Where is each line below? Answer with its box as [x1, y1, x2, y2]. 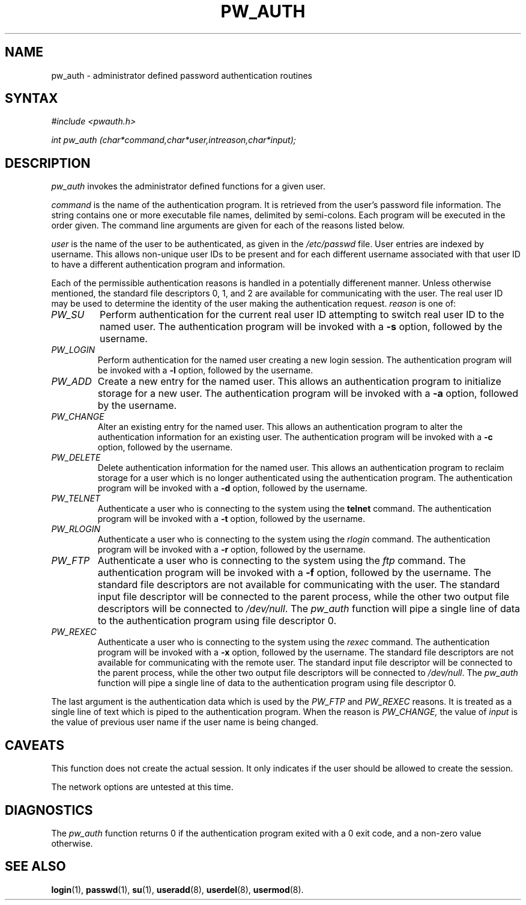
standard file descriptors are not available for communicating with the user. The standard [97, 578, 500, 591]
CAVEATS [5, 737, 64, 753]
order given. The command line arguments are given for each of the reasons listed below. [51, 220, 405, 231]
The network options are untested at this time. [51, 782, 234, 793]
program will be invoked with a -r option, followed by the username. [97, 544, 366, 555]
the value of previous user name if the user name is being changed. [51, 717, 318, 728]
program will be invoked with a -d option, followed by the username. [97, 483, 367, 494]
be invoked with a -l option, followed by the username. [97, 365, 313, 376]
